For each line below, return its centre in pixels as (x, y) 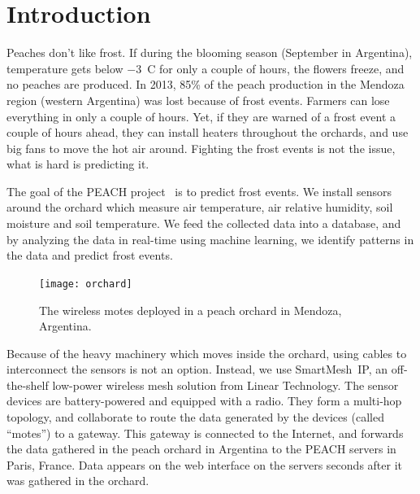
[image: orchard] (86, 284)
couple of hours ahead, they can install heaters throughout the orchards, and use (208, 132)
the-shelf (28, 385)
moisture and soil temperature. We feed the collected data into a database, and (204, 223)
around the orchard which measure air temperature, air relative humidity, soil (200, 207)
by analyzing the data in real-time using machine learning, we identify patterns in (210, 239)
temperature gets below (65, 68)
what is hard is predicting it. (78, 164)
